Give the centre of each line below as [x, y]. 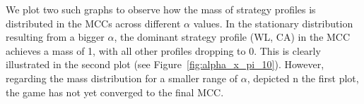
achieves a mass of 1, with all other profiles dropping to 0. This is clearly [163, 50]
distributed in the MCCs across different [93, 23]
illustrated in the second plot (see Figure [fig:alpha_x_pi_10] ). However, [165, 64]
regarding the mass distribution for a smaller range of [122, 78]
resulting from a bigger [55, 37]
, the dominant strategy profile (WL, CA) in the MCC [232, 37]
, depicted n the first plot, [303, 78]
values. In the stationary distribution [273, 23]
